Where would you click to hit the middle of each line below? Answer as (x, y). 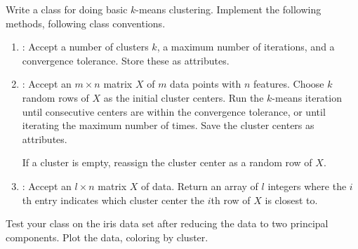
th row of (231, 200)
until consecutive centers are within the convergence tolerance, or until (174, 111)
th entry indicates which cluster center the (113, 200)
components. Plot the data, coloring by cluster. (107, 237)
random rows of (55, 97)
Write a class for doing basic (67, 9)
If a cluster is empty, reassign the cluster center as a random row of (167, 162)
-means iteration (307, 97)
